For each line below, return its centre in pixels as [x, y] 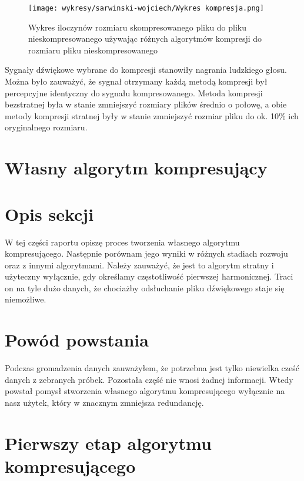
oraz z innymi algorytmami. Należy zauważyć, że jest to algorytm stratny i [139, 265]
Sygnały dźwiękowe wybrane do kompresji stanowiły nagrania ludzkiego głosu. [146, 70]
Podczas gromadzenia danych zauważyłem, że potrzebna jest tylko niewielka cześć [152, 368]
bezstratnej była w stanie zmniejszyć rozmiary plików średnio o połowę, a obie [146, 104]
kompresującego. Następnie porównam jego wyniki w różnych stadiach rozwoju [146, 253]
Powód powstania [77, 340]
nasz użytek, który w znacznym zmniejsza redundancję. [104, 402]
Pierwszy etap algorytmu [108, 443]
